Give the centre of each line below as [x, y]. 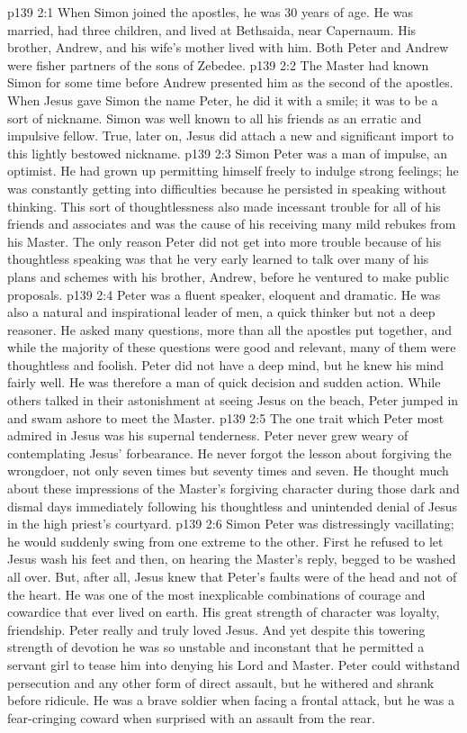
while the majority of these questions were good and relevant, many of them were [232, 347]
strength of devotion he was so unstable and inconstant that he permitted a [216, 647]
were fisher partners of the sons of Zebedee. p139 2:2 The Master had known [218, 64]
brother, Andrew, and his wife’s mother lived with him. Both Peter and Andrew [228, 47]
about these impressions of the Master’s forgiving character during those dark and [233, 489]
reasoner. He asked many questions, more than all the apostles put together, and [230, 329]
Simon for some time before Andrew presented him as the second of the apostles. [230, 82]
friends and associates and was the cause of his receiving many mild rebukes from [232, 224]
